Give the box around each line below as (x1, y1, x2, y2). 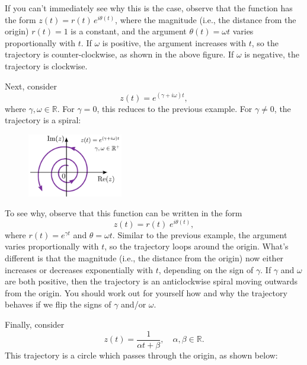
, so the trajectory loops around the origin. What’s (104, 240, 289, 252)
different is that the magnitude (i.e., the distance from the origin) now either (5, 252, 284, 264)
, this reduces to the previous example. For (97, 102, 252, 114)
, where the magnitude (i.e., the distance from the (115, 13, 296, 25)
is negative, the (244, 48, 299, 60)
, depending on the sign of (158, 263, 254, 276)
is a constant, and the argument (71, 25, 187, 37)
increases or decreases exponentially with (5, 263, 153, 276)
